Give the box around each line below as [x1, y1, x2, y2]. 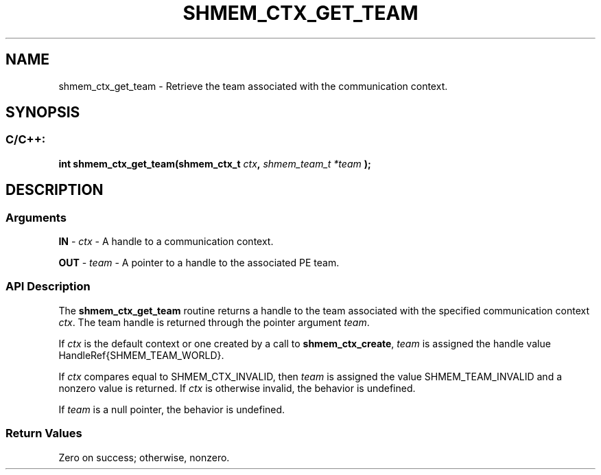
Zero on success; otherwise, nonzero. [58, 451, 230, 463]
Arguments [5, 210, 67, 224]
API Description [5, 279, 91, 294]
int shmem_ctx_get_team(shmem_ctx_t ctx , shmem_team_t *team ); [58, 157, 371, 170]
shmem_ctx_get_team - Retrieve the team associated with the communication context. [58, 80, 448, 92]
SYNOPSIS [5, 104, 80, 121]
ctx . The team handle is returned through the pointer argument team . [58, 316, 370, 328]
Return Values [5, 426, 82, 441]
